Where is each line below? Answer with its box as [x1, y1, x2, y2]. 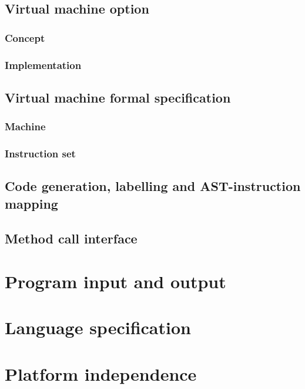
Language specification [5, 315, 191, 339]
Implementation [5, 57, 82, 72]
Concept [5, 30, 45, 45]
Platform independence [5, 361, 197, 385]
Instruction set [5, 146, 76, 161]
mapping [5, 194, 58, 212]
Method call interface [5, 229, 138, 247]
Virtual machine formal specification [5, 88, 231, 106]
